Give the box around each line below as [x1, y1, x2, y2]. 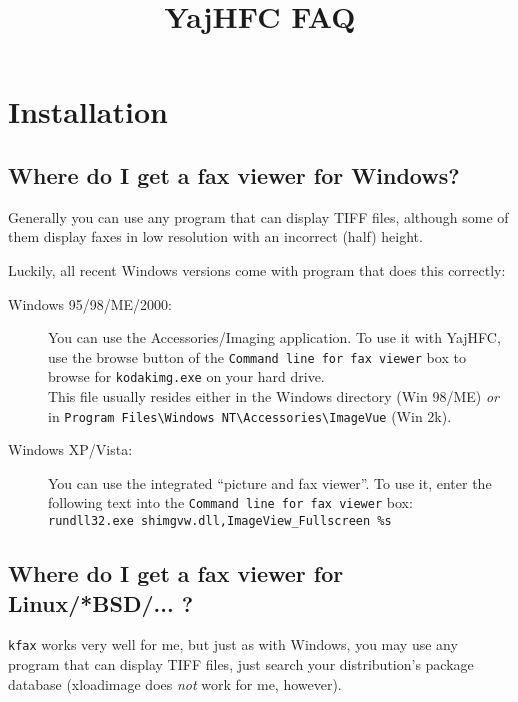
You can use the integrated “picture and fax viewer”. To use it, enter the [48, 472, 492, 493]
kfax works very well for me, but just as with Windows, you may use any [8, 634, 458, 655]
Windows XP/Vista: [8, 439, 133, 460]
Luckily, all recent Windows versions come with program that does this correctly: [8, 259, 506, 280]
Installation [8, 91, 168, 132]
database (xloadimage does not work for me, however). [8, 673, 342, 694]
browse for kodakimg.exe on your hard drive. [48, 366, 325, 387]
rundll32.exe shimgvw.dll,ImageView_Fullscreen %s [48, 514, 392, 529]
